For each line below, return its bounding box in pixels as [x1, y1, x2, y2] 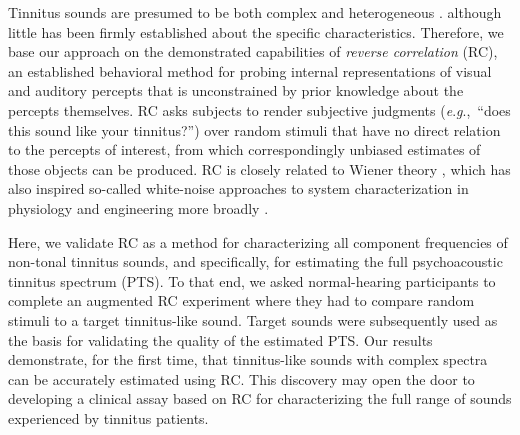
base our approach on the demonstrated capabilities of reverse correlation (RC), [8, 41, 498, 62]
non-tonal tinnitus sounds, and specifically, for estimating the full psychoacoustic [8, 251, 503, 272]
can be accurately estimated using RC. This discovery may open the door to [8, 368, 475, 389]
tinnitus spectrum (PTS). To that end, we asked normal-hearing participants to [8, 270, 496, 291]
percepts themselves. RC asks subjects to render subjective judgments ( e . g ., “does [8, 99, 511, 120]
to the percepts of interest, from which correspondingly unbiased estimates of [8, 139, 481, 160]
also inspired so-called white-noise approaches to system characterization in [8, 178, 469, 199]
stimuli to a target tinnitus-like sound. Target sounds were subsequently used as [8, 309, 498, 330]
